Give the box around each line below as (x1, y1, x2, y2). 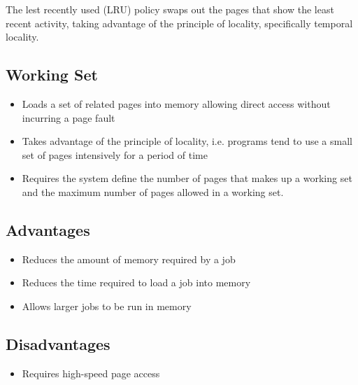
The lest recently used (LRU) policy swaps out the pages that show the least (6, 2, 334, 16)
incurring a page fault (22, 110, 115, 125)
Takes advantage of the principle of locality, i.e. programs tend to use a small (22, 134, 352, 148)
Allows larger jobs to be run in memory (22, 298, 192, 313)
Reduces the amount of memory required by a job (22, 251, 236, 266)
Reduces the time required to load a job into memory (22, 275, 251, 290)
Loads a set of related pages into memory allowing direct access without (22, 96, 331, 111)
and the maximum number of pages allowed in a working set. (22, 184, 284, 199)
